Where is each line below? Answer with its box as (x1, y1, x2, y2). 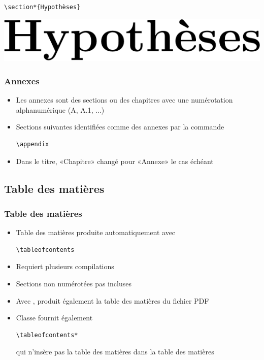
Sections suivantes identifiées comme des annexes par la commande (16, 121, 224, 132)
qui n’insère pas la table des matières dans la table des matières (16, 346, 214, 357)
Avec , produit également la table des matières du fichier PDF (16, 295, 209, 306)
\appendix (16, 140, 49, 148)
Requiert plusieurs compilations (16, 261, 114, 272)
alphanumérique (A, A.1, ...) (16, 104, 105, 115)
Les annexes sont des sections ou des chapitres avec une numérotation (16, 94, 233, 105)
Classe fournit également (16, 312, 93, 323)
